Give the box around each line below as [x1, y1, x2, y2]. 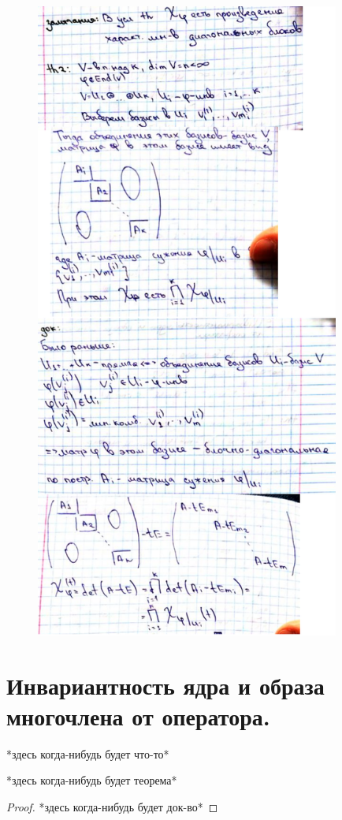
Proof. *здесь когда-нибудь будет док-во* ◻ [6, 799, 218, 815]
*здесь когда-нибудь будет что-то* [6, 745, 169, 762]
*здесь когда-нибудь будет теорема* [6, 772, 177, 788]
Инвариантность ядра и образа [6, 669, 325, 701]
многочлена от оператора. [6, 699, 270, 732]
